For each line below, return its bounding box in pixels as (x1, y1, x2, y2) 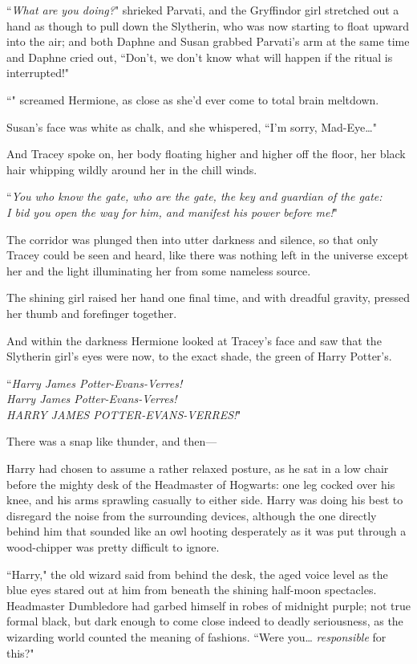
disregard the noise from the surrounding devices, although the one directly (6, 507, 377, 523)
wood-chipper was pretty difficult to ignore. (6, 539, 220, 556)
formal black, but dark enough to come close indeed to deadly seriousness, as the (6, 613, 403, 629)
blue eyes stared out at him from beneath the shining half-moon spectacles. (6, 581, 377, 598)
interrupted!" (6, 64, 70, 81)
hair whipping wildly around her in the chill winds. (6, 161, 257, 177)
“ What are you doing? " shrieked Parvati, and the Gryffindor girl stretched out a (6, 2, 399, 18)
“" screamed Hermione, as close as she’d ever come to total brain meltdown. (6, 91, 379, 108)
